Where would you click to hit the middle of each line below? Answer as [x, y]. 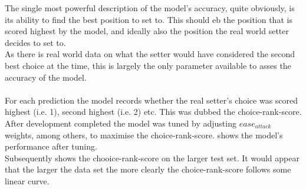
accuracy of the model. [46, 77]
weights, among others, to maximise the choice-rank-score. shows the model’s [144, 135]
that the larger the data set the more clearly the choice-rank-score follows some [148, 169]
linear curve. [27, 180]
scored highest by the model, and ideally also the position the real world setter [147, 31]
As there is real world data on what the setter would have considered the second [150, 54]
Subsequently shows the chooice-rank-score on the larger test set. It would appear [152, 157]
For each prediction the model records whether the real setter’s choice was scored [152, 100]
